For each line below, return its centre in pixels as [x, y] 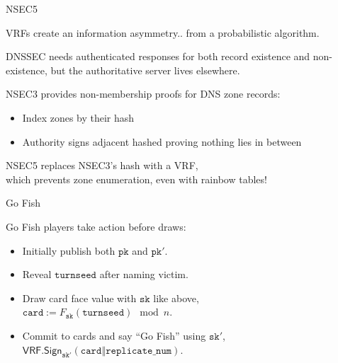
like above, [176, 298]
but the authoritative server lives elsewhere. [145, 70]
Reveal [37, 274]
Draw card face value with [79, 298]
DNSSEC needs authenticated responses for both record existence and [158, 56]
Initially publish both [69, 250]
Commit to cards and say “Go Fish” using [114, 335]
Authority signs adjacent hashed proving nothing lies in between [162, 141]
